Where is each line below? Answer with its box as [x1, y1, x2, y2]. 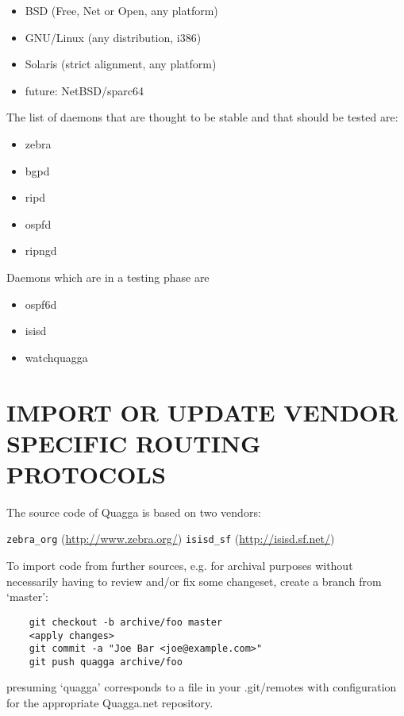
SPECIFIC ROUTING [6, 426, 261, 459]
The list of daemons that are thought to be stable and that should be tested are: [6, 109, 398, 125]
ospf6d [25, 295, 57, 312]
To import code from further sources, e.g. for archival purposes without [6, 557, 353, 574]
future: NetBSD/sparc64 [25, 82, 144, 98]
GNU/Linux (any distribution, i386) [25, 29, 202, 45]
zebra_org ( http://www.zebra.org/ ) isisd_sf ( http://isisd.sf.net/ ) [6, 530, 335, 547]
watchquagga [25, 348, 88, 365]
